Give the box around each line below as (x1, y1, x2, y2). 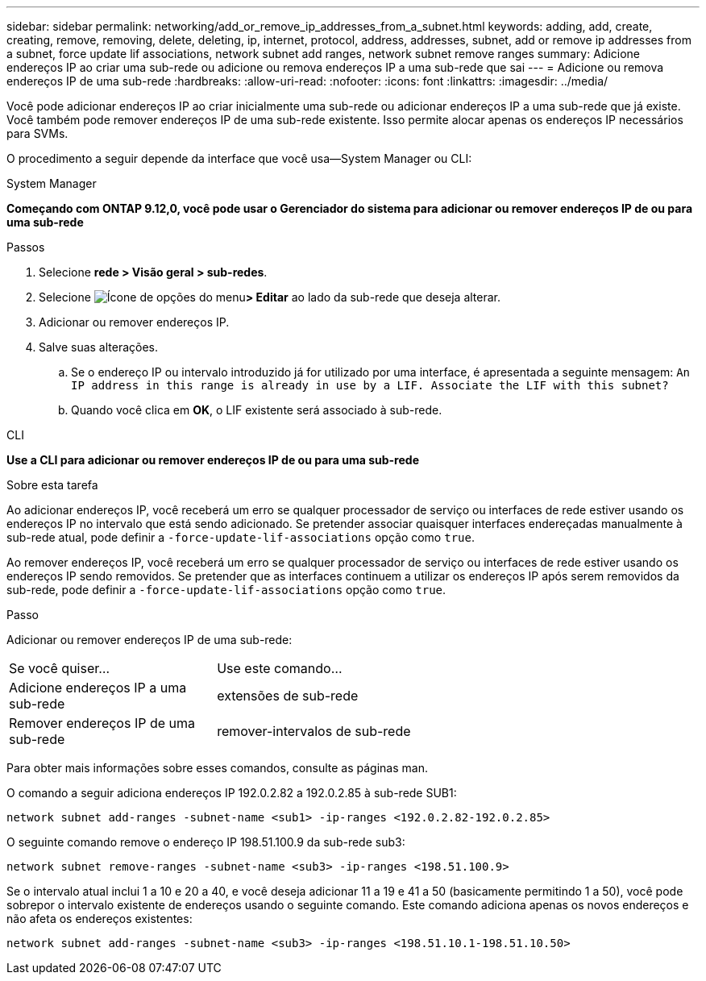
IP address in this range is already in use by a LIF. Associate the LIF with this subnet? (71, 379, 669, 392)
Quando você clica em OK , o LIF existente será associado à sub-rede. (71, 403, 442, 417)
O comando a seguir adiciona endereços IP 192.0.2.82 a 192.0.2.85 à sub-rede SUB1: (6, 786, 457, 800)
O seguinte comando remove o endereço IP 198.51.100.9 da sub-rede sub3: (6, 835, 405, 849)
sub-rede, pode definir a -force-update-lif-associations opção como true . (6, 583, 446, 596)
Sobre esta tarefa (6, 478, 98, 492)
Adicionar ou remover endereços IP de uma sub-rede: (6, 633, 293, 646)
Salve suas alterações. (39, 340, 159, 354)
